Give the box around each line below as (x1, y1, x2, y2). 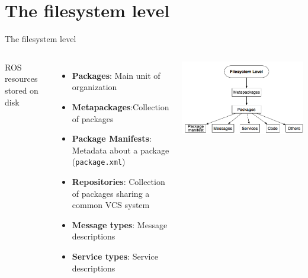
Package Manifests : (72, 132, 152, 145)
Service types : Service (72, 250, 158, 262)
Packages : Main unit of (72, 69, 161, 81)
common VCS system (72, 199, 150, 211)
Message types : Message (72, 218, 168, 231)
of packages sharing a (72, 187, 150, 199)
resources (5, 72, 38, 85)
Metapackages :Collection (72, 100, 169, 113)
